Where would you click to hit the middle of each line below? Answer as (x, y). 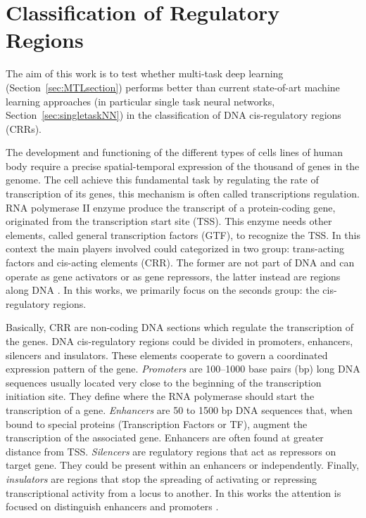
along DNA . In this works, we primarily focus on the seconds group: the (163, 290)
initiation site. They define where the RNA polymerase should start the (160, 396)
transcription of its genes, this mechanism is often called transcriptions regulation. (183, 194)
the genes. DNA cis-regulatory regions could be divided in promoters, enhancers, (179, 341)
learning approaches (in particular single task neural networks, (140, 101)
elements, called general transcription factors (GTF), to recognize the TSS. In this (183, 234)
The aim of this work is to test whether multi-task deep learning (145, 73)
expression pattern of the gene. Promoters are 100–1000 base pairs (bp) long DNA (183, 369)
